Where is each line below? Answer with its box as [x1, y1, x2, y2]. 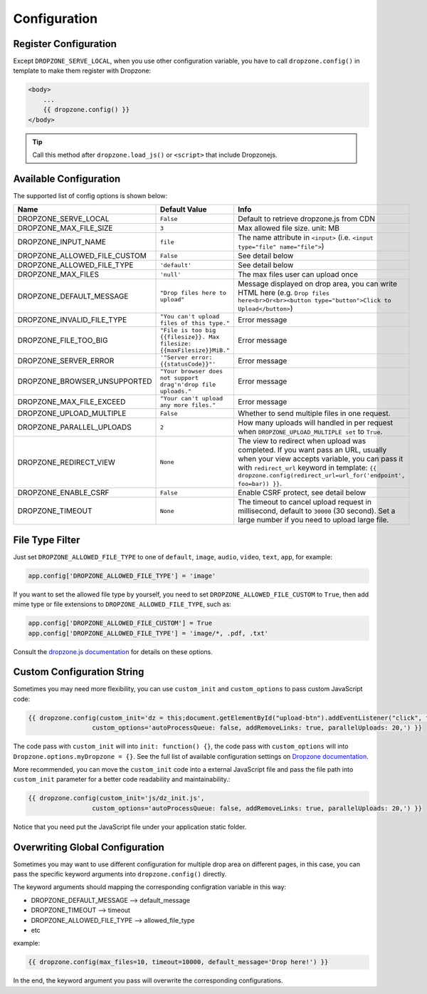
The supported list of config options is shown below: [13, 191, 168, 200]
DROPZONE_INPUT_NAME [17, 237, 107, 247]
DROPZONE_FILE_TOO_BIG [17, 336, 108, 346]
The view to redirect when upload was [237, 436, 367, 446]
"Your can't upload [159, 395, 223, 403]
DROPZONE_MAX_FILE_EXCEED [17, 397, 126, 407]
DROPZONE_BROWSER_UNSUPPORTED [17, 376, 152, 386]
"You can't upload [159, 313, 220, 321]
